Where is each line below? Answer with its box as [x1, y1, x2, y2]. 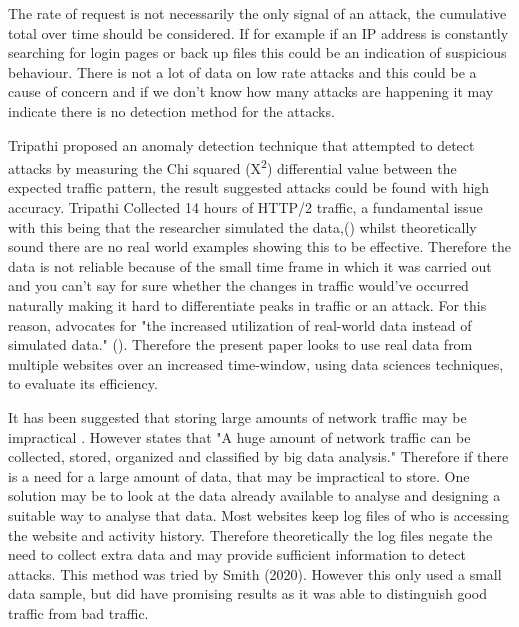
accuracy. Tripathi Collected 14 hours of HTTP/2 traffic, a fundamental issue [8, 197, 483, 217]
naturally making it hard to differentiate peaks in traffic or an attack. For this [8, 294, 487, 315]
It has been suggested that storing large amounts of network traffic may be [8, 406, 467, 427]
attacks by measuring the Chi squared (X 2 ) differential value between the [8, 155, 457, 178]
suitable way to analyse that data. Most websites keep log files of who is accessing [8, 504, 510, 525]
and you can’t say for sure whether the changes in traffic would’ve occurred [8, 275, 469, 296]
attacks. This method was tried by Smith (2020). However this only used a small [8, 563, 502, 584]
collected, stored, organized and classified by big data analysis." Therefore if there [8, 446, 509, 467]
